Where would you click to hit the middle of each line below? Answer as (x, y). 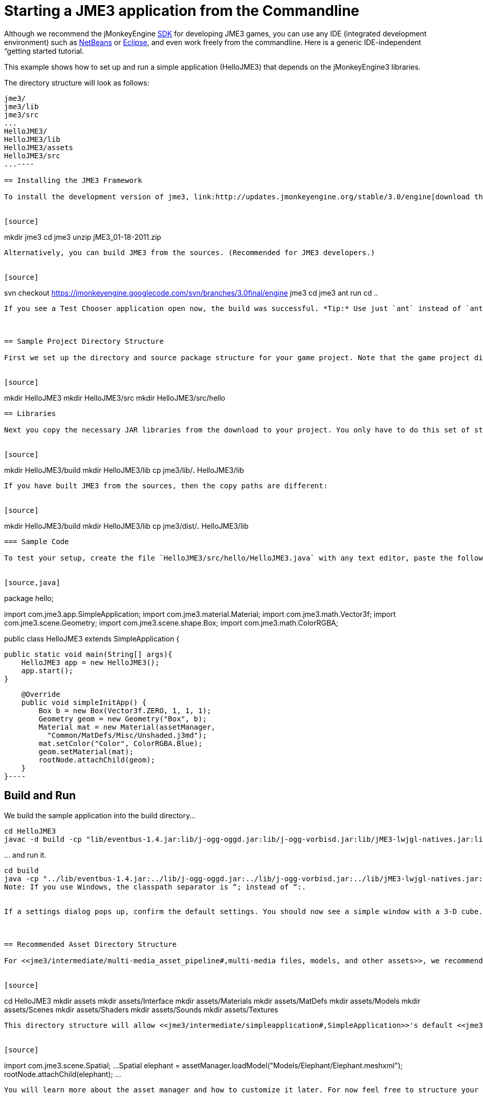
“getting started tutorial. (44, 51)
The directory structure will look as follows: (77, 82)
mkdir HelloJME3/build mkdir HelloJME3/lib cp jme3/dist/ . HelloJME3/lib (126, 526)
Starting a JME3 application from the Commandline (182, 11)
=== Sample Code (37, 541)
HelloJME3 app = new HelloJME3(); (90, 662)
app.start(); (47, 670)
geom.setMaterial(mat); (86, 751)
